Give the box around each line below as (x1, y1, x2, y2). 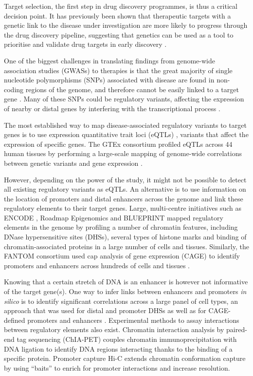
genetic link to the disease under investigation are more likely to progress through (4, 20, 248, 30)
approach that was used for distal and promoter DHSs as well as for (4, 305, 206, 316)
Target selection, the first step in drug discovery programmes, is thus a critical (4, 1, 237, 11)
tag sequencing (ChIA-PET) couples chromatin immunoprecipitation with (17, 334, 237, 344)
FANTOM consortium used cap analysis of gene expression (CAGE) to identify (4, 251, 240, 261)
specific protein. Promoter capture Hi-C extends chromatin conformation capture (4, 353, 246, 363)
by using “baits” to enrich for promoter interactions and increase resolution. (4, 362, 230, 373)
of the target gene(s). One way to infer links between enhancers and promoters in (4, 286, 247, 297)
